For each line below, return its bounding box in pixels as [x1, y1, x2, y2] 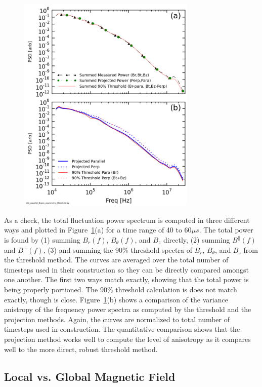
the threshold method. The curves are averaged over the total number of [4, 254, 229, 265]
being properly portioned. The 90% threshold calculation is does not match [4, 284, 237, 294]
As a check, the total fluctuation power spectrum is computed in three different [4, 214, 250, 225]
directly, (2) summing [163, 235, 230, 245]
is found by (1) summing [4, 235, 80, 245]
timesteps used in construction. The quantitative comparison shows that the [4, 324, 240, 334]
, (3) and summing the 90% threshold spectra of [43, 244, 192, 255]
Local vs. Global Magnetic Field [4, 368, 176, 384]
